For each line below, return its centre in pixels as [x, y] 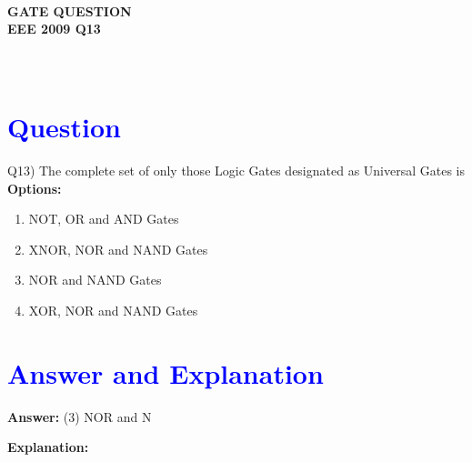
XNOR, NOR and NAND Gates [118, 249]
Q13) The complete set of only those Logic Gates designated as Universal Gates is [236, 171]
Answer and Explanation [166, 372]
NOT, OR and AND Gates [104, 219]
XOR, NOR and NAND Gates [113, 311]
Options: [35, 188]
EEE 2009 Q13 [54, 29]
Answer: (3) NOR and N [80, 416]
